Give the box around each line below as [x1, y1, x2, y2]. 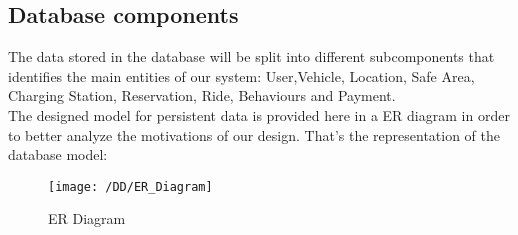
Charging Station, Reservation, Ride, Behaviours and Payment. [8, 85, 396, 106]
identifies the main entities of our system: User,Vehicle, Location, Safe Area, [8, 65, 475, 86]
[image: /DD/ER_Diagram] [48, 179, 213, 194]
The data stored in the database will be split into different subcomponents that [8, 46, 495, 67]
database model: [8, 144, 108, 165]
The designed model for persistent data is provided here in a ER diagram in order [8, 104, 510, 125]
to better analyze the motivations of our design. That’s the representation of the [8, 124, 501, 145]
